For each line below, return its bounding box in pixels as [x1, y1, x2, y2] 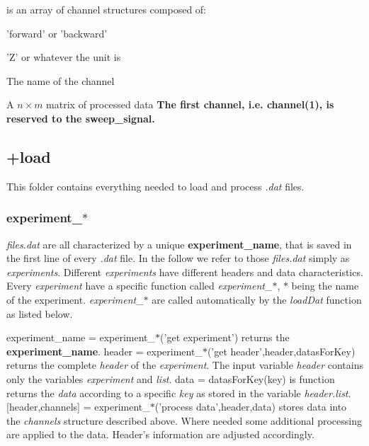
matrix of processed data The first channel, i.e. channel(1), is [46, 97, 334, 112]
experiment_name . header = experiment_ [6, 343, 203, 358]
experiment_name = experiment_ [6, 330, 156, 345]
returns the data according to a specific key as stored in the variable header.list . [6, 385, 351, 400]
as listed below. [6, 306, 73, 321]
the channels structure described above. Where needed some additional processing [6, 413, 362, 428]
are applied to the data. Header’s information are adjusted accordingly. [6, 427, 314, 442]
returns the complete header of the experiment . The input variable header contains [6, 358, 363, 372]
